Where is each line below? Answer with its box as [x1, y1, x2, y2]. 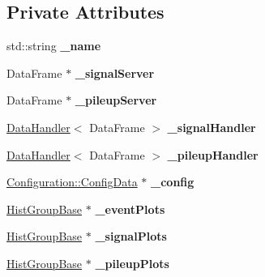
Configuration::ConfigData [6, 173, 138, 190]
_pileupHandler [167, 146, 259, 163]
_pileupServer [75, 92, 157, 109]
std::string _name [6, 37, 101, 54]
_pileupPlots [95, 254, 169, 271]
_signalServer [75, 64, 155, 81]
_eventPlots [95, 200, 165, 217]
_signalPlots [95, 228, 167, 245]
